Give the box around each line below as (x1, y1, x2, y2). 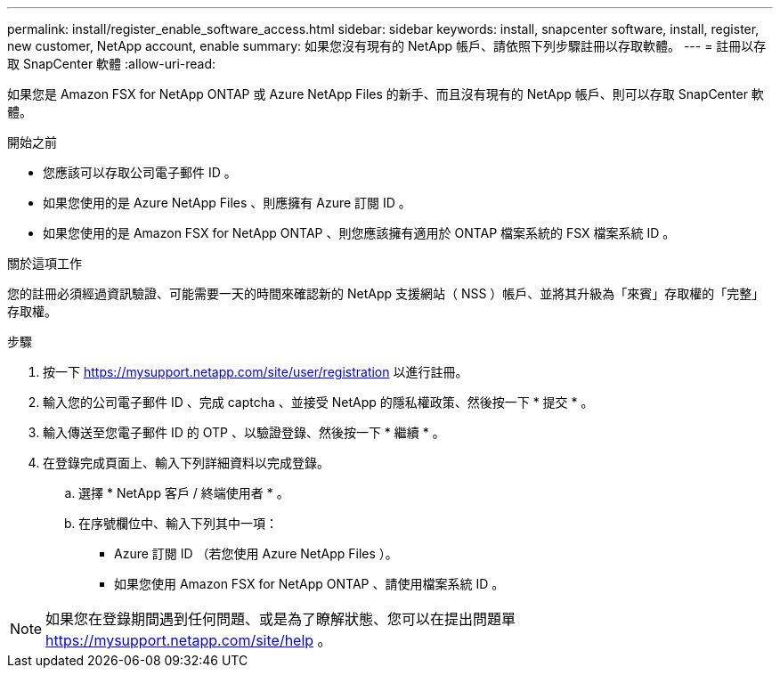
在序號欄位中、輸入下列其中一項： (78, 516, 278, 531)
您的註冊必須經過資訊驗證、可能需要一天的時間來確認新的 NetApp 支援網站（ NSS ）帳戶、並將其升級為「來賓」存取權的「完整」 (7, 286, 765, 301)
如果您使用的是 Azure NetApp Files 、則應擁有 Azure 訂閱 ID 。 (43, 195, 411, 210)
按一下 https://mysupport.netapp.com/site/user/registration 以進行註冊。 (43, 364, 468, 379)
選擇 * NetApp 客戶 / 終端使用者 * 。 (78, 485, 289, 500)
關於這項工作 (7, 256, 82, 271)
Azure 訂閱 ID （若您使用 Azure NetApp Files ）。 (114, 546, 398, 561)
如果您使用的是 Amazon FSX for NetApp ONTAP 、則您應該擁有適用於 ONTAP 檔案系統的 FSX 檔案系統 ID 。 (43, 225, 676, 240)
